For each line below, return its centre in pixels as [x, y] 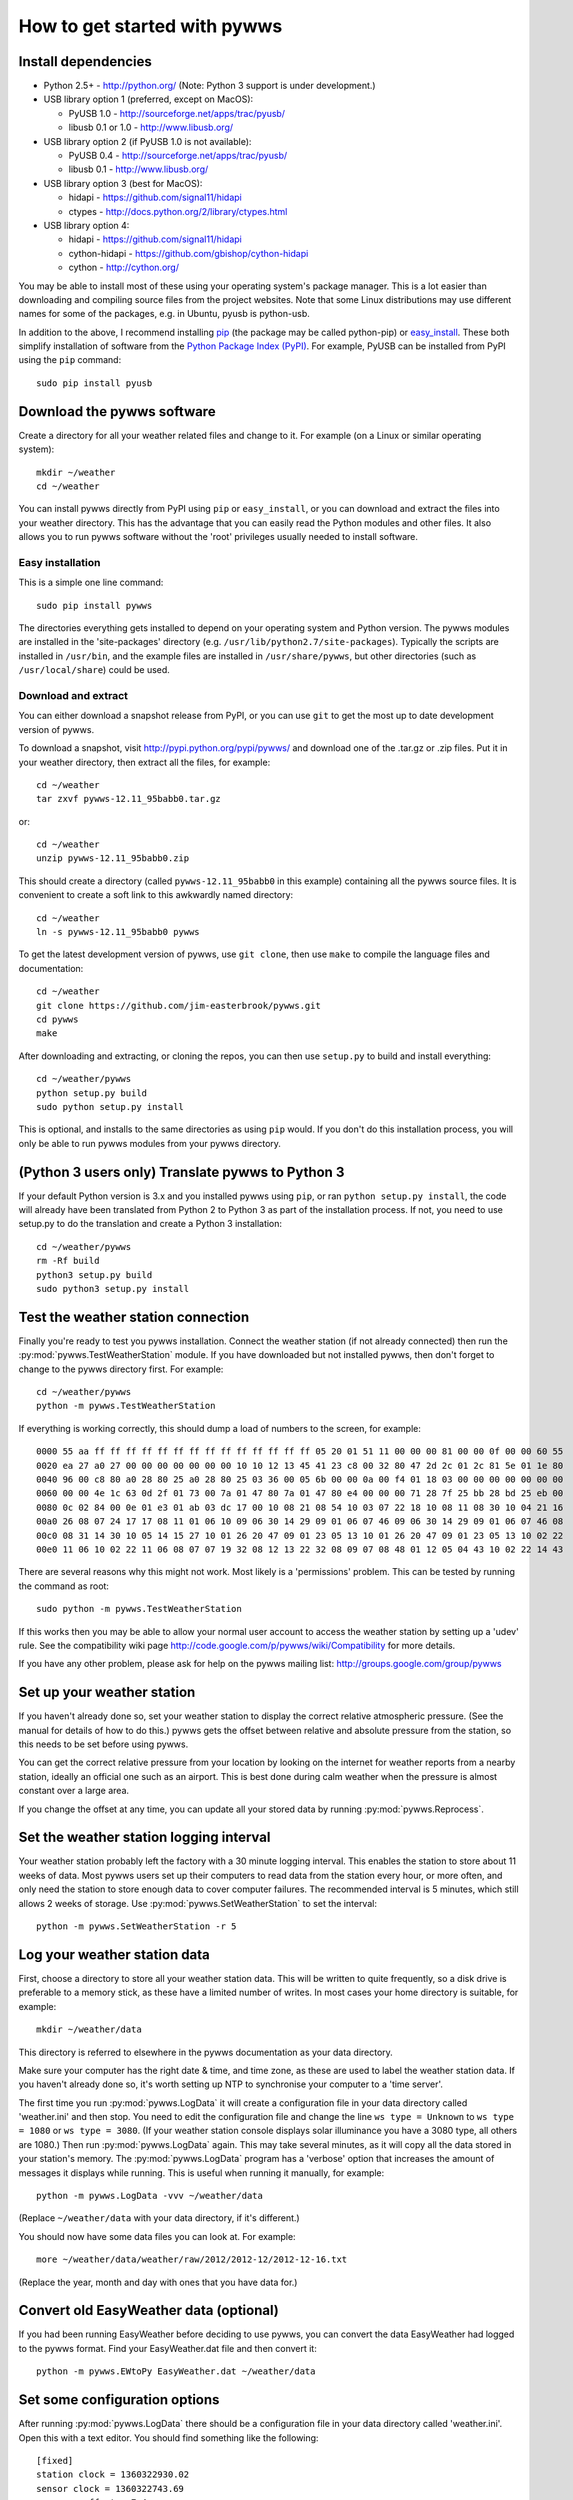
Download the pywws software [117, 411]
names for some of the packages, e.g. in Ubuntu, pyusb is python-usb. [164, 314]
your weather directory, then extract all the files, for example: [144, 762]
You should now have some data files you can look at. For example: [157, 2236]
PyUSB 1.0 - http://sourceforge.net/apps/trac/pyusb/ [176, 113]
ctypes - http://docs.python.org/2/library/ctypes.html [178, 211]
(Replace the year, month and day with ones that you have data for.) [158, 2282]
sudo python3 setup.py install [113, 1288]
